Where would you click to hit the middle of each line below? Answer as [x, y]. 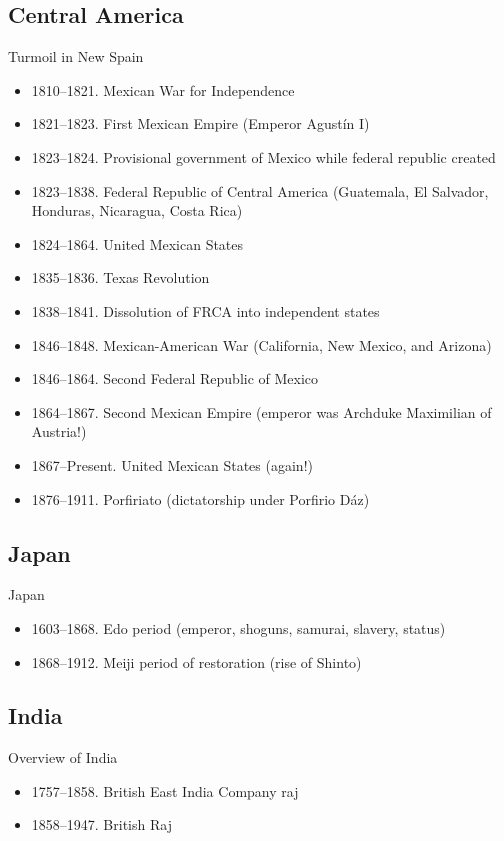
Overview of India [63, 757]
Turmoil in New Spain [76, 56]
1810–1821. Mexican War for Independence [163, 89]
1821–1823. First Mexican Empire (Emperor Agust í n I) [200, 123]
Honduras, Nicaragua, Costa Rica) [137, 210]
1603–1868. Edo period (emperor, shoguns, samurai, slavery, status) [238, 627]
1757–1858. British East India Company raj [165, 790]
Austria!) [59, 431]
